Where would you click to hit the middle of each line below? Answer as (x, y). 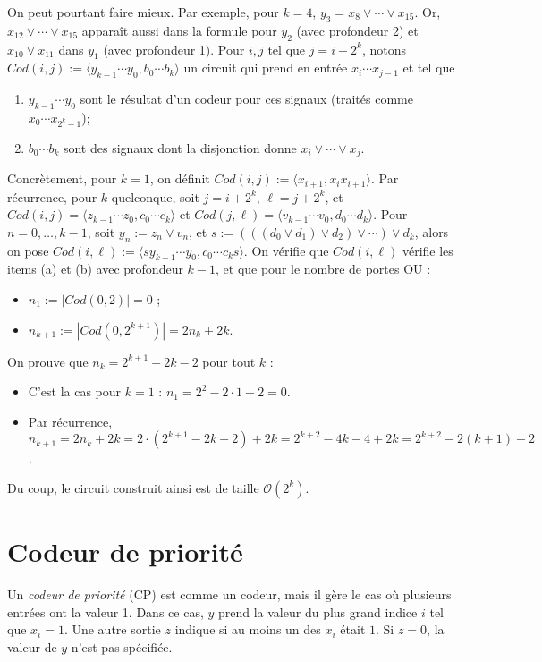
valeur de (32, 646)
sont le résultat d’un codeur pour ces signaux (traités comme (246, 99)
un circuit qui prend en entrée (266, 68)
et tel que (429, 68)
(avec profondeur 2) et (357, 30)
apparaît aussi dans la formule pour (179, 30)
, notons (385, 49)
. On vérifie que (286, 250)
